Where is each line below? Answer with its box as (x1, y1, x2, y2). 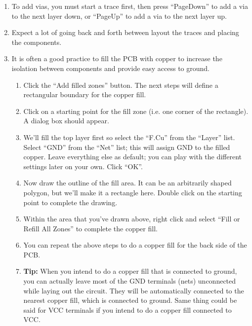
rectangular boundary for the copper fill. (23, 89, 146, 100)
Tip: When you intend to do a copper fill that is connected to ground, (23, 266, 237, 276)
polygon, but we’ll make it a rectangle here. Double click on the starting (23, 187, 242, 197)
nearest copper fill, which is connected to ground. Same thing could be (23, 295, 237, 305)
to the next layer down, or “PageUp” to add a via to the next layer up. (11, 10, 227, 21)
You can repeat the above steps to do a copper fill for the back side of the (23, 240, 247, 250)
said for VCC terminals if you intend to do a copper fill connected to (23, 304, 232, 315)
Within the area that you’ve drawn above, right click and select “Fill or (23, 214, 240, 224)
